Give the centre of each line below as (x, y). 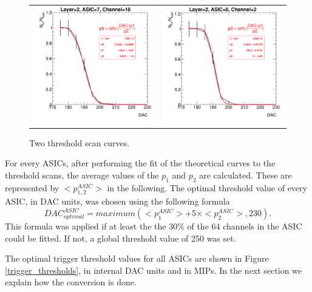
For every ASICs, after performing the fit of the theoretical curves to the (140, 163)
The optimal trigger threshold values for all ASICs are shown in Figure (137, 258)
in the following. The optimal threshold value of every (207, 187)
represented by (32, 187)
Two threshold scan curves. (80, 142)
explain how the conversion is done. (71, 282)
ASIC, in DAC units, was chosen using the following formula (117, 201)
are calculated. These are (246, 175)
